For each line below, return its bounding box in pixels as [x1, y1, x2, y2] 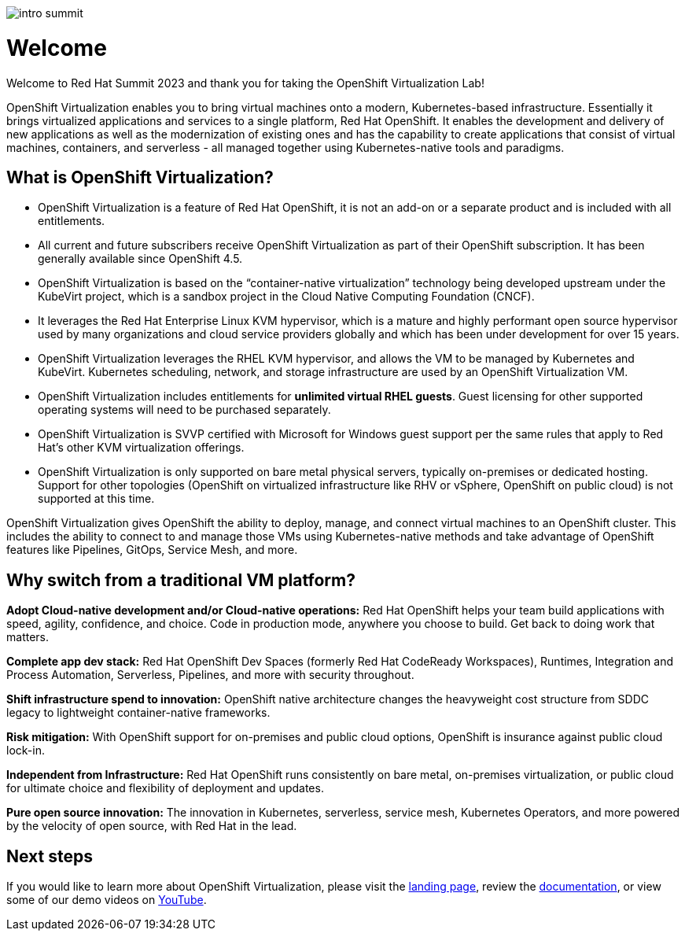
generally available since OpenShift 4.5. [38, 252, 243, 266]
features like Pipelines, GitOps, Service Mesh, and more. [6, 543, 298, 557]
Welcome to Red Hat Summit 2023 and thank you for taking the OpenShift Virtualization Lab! [6, 76, 484, 90]
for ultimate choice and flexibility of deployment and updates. [6, 781, 324, 795]
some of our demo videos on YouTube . [6, 893, 207, 907]
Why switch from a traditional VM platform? [6, 570, 355, 590]
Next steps [6, 846, 93, 866]
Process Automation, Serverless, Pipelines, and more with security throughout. [6, 668, 414, 682]
